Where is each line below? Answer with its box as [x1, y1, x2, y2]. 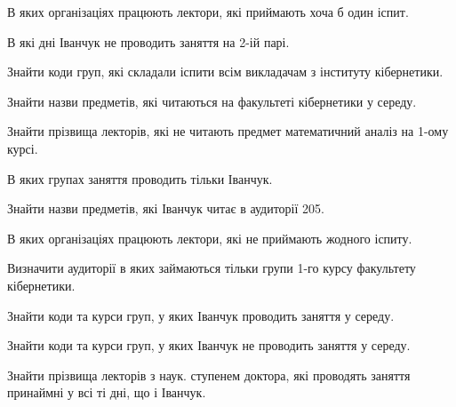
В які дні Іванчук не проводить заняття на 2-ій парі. [7, 32, 290, 51]
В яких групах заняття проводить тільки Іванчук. [7, 169, 273, 188]
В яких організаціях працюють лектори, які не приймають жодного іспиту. [7, 228, 412, 247]
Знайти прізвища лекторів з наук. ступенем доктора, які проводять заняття [7, 365, 411, 384]
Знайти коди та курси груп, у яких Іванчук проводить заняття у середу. [7, 306, 395, 324]
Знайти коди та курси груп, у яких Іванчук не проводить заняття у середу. [7, 336, 411, 355]
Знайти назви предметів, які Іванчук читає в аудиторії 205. [7, 199, 324, 218]
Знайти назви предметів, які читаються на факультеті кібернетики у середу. [7, 92, 417, 110]
